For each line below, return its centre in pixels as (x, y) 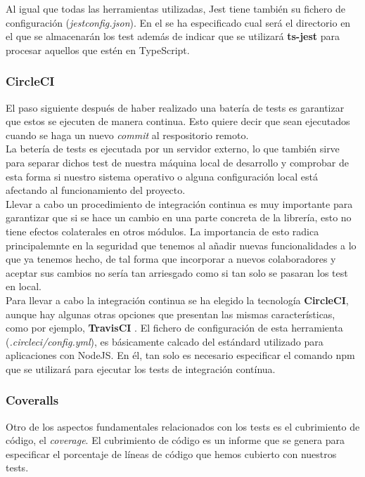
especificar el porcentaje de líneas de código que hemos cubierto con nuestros (171, 453)
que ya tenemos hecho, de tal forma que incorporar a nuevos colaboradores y (171, 259)
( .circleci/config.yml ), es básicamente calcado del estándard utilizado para (165, 341)
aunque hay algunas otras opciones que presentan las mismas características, (171, 314)
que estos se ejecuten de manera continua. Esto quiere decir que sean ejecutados (178, 121)
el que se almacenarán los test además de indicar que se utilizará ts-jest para (173, 36)
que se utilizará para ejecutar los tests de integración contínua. (141, 368)
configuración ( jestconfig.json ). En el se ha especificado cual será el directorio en (178, 22)
